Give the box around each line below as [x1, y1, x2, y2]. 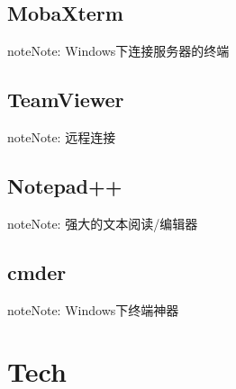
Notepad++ [7, 171, 123, 199]
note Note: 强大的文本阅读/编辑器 [7, 213, 198, 232]
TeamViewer [7, 86, 124, 113]
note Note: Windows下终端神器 [7, 300, 179, 319]
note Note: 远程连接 [7, 128, 116, 146]
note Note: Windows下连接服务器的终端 [7, 41, 230, 60]
